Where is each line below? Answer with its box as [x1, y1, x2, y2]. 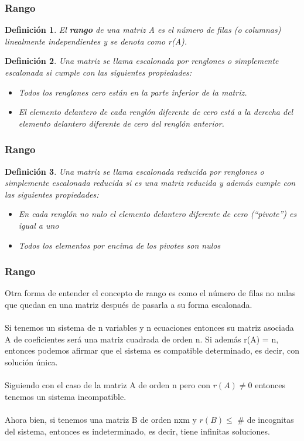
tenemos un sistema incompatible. [5, 390, 127, 402]
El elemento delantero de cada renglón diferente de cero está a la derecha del [18, 106, 293, 118]
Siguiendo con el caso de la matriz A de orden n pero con [5, 379, 210, 391]
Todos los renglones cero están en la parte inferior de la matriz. [18, 86, 247, 98]
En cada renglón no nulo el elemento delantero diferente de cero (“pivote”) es [18, 208, 297, 220]
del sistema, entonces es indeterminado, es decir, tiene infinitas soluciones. [5, 425, 270, 437]
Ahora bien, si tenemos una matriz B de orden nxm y [5, 413, 197, 425]
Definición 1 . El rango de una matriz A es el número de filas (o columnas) [5, 23, 281, 36]
